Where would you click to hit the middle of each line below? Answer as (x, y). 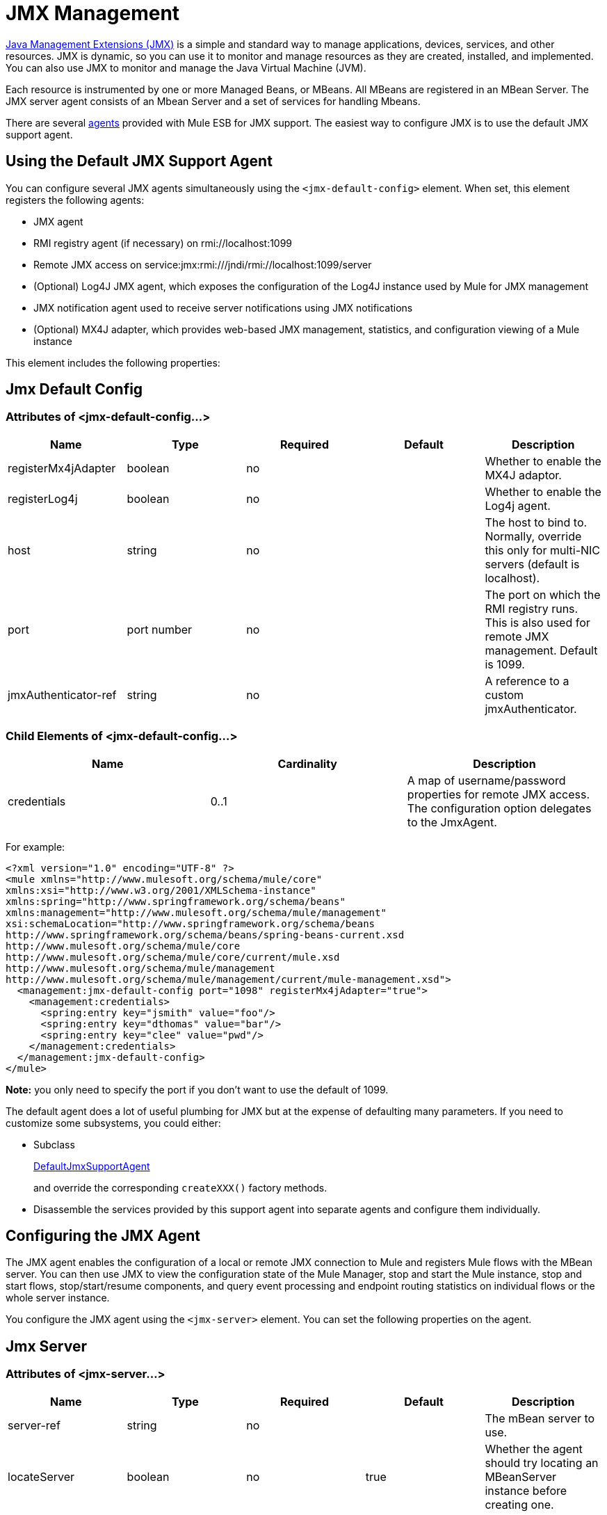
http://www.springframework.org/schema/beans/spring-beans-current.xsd (205, 935)
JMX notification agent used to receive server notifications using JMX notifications (223, 307)
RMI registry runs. (532, 608)
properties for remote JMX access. (499, 794)
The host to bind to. (536, 522)
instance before (526, 1490)
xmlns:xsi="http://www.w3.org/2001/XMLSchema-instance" (161, 890)
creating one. (519, 1504)
